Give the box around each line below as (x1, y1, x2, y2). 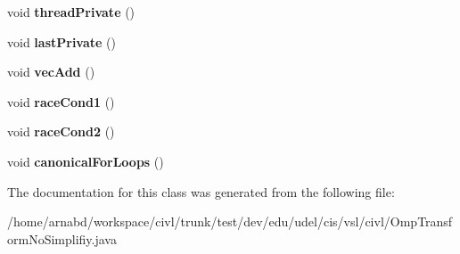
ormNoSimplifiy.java (7, 229, 117, 248)
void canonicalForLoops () (7, 152, 164, 170)
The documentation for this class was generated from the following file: (7, 182, 395, 201)
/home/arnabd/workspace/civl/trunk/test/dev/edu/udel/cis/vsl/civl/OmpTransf (7, 212, 453, 231)
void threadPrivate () (7, 3, 136, 20)
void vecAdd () (7, 62, 95, 81)
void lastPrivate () (7, 32, 116, 51)
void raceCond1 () (7, 92, 115, 111)
